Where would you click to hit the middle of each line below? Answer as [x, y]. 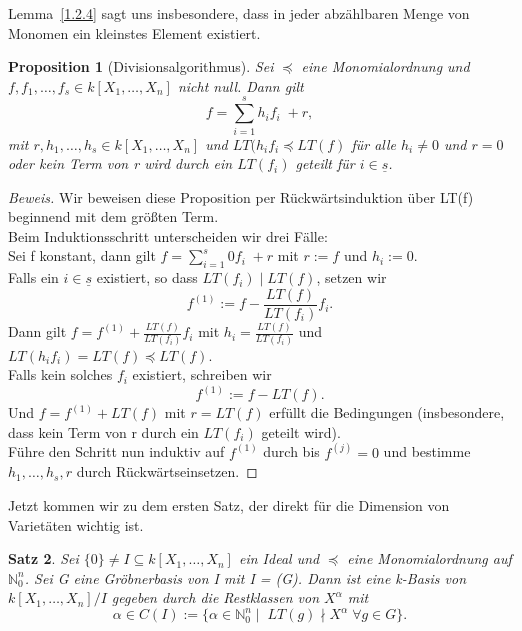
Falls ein [33, 277]
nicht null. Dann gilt [240, 85]
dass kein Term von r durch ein [103, 431]
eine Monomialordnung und [385, 66]
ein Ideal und [279, 558]
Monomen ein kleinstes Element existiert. [134, 32]
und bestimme [427, 451]
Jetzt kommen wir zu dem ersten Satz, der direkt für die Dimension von [229, 504]
